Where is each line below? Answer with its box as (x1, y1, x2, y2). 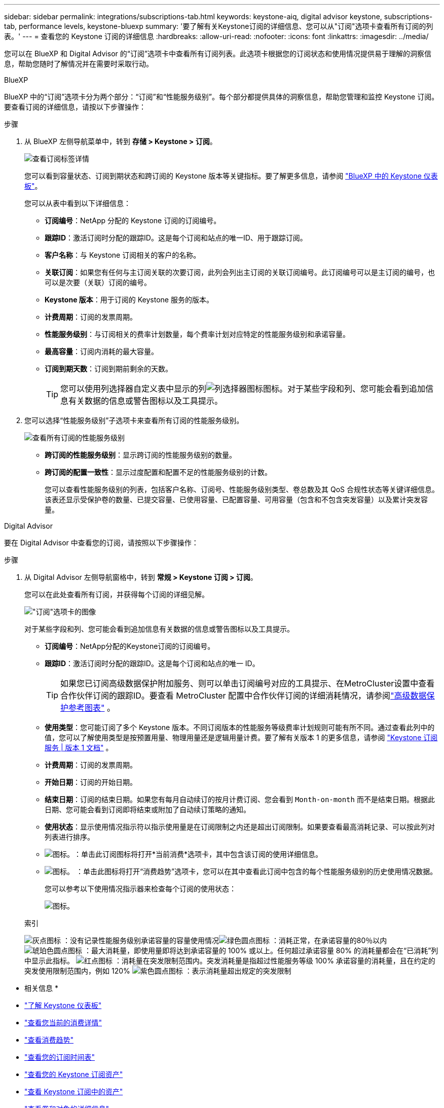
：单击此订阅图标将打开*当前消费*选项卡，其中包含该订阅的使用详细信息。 (74, 850, 323, 858)
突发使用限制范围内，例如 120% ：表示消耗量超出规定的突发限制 (24, 966, 291, 975)
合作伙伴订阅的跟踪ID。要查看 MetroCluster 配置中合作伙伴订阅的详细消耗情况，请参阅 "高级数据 (60, 690, 427, 701)
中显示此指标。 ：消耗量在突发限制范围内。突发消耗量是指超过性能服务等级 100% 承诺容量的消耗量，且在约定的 (24, 956, 435, 965)
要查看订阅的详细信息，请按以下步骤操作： (4, 102, 146, 111)
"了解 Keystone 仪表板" (24, 1001, 102, 1010)
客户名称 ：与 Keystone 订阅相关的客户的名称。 (45, 251, 201, 259)
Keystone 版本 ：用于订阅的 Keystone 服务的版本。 (45, 295, 213, 304)
